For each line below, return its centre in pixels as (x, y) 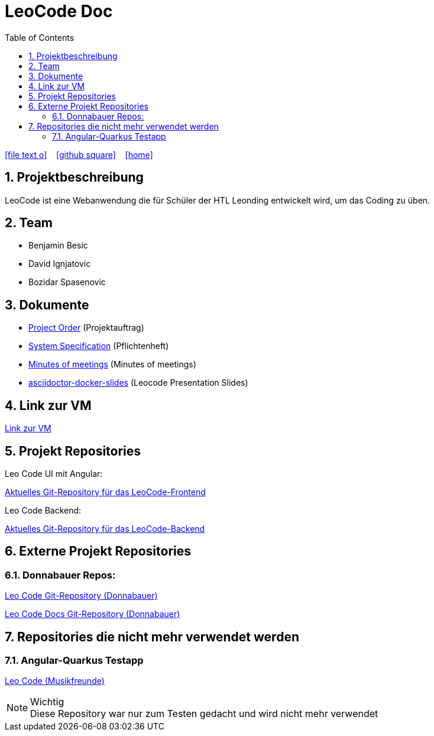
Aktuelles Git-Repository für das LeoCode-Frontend (105, 492)
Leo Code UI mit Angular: (54, 473)
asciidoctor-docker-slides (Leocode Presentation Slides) (138, 383)
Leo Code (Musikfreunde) (55, 681)
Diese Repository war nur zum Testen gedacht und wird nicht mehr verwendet (204, 714)
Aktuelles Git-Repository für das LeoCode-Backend (105, 528)
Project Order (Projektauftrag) (86, 328)
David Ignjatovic (60, 264)
